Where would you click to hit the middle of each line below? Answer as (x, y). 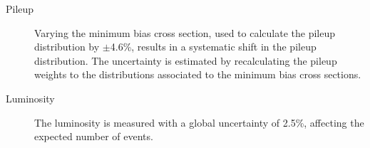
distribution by (67, 47)
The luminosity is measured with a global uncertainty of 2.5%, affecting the (199, 122)
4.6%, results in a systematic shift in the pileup (213, 47)
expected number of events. (94, 136)
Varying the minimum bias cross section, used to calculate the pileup (185, 32)
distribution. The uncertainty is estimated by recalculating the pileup (186, 60)
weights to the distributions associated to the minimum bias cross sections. (198, 74)
